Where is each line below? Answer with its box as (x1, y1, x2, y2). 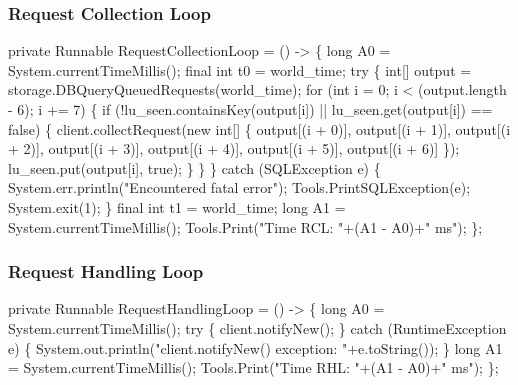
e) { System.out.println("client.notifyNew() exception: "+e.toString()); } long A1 (8, 337, 503, 358)
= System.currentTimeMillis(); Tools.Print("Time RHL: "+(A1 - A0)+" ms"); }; (8, 357, 499, 378)
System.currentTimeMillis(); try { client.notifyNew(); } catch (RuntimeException (8, 317, 507, 338)
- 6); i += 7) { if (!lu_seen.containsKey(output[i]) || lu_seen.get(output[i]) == (8, 99, 493, 119)
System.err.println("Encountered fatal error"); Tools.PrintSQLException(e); (8, 177, 471, 198)
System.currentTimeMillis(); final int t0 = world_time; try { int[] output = (8, 59, 472, 80)
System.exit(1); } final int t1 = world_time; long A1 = (8, 196, 346, 217)
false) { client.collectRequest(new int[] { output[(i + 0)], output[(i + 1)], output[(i (8, 118, 511, 139)
